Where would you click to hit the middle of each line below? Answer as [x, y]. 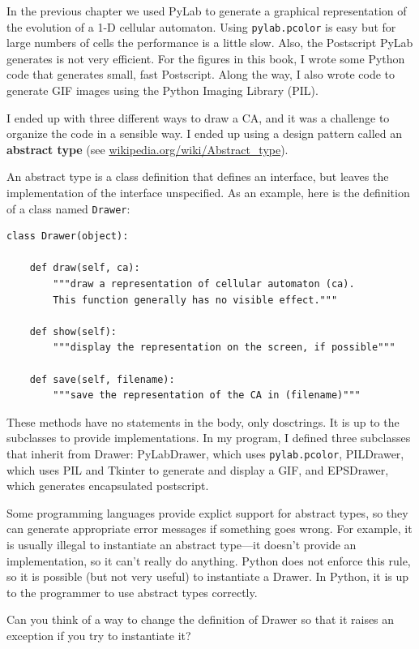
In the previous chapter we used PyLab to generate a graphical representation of [207, 11]
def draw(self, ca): [85, 268]
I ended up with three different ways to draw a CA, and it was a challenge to [198, 117]
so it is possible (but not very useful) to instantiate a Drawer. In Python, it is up [208, 576]
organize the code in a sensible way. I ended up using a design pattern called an [205, 133]
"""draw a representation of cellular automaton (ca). [204, 284]
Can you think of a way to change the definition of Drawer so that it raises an [201, 619]
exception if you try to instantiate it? [99, 635]
